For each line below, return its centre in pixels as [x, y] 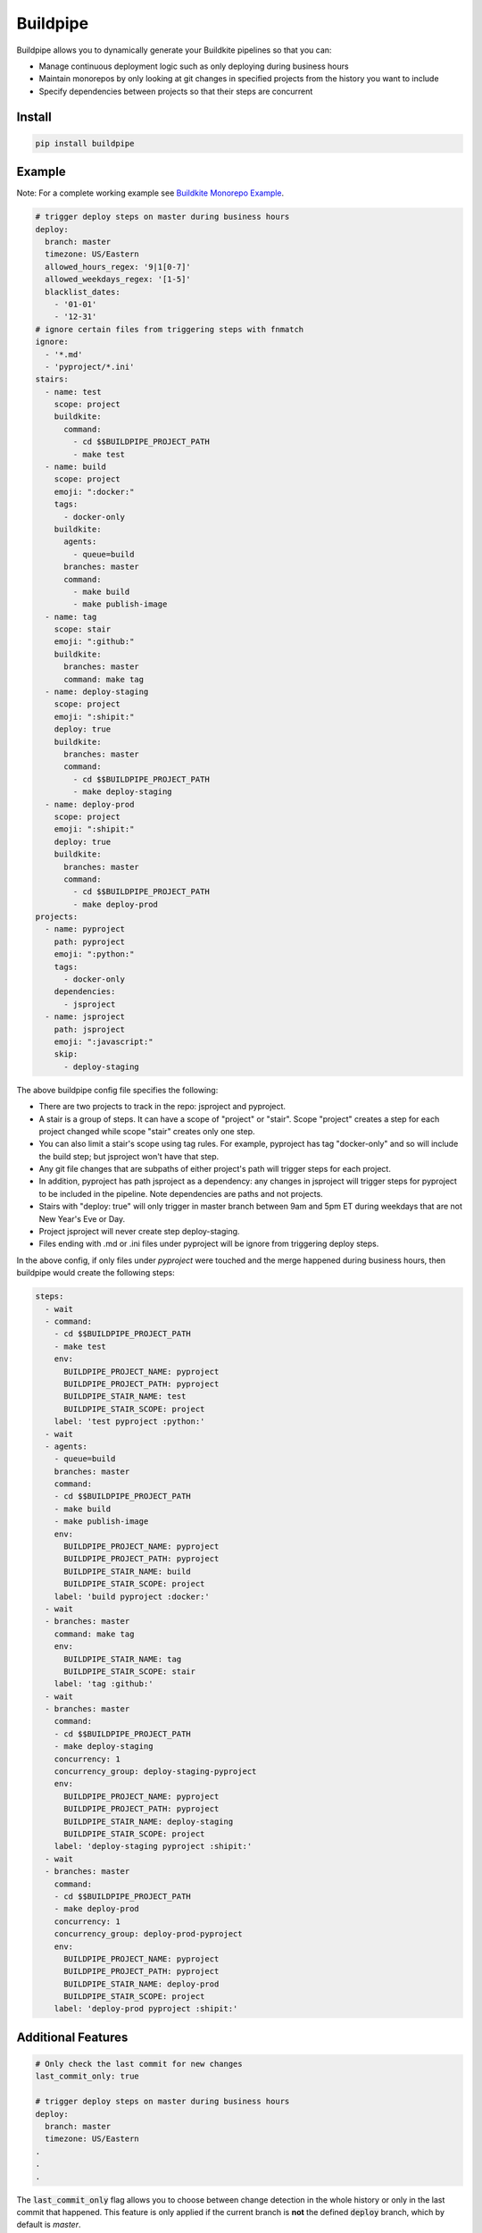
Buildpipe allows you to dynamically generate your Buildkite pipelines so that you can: [174, 50]
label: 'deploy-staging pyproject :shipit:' [153, 1846]
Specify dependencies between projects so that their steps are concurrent [176, 91]
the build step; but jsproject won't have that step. [129, 1156]
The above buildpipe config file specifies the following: [117, 1090]
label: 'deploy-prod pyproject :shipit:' [146, 2009]
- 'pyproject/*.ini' [90, 367]
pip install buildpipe [85, 143]
